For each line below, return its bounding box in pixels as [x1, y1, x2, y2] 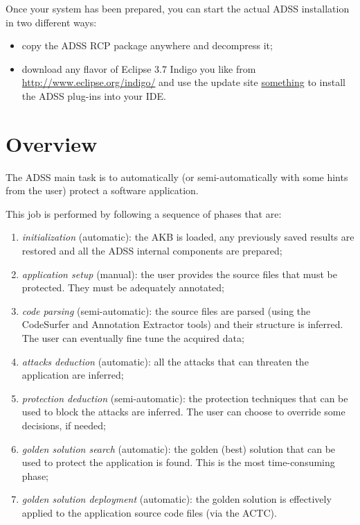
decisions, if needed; [21, 418, 106, 432]
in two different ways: [6, 15, 97, 29]
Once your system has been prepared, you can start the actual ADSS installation [6, 1, 350, 15]
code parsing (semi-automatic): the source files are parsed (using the [21, 303, 311, 318]
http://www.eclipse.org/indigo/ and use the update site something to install [21, 75, 345, 89]
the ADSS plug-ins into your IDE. [21, 88, 166, 103]
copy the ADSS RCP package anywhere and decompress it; [21, 38, 273, 53]
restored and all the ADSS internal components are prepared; [21, 243, 282, 258]
